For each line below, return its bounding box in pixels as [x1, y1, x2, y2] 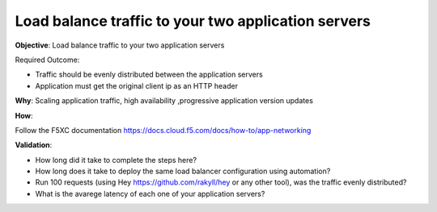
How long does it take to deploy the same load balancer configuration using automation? [35, 166, 331, 177]
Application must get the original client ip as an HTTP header [35, 81, 239, 90]
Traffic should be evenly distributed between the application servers [35, 69, 263, 80]
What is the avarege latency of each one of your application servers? [35, 189, 265, 198]
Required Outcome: [15, 55, 80, 64]
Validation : [15, 140, 53, 150]
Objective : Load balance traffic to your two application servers [15, 40, 225, 50]
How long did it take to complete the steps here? [35, 155, 197, 164]
